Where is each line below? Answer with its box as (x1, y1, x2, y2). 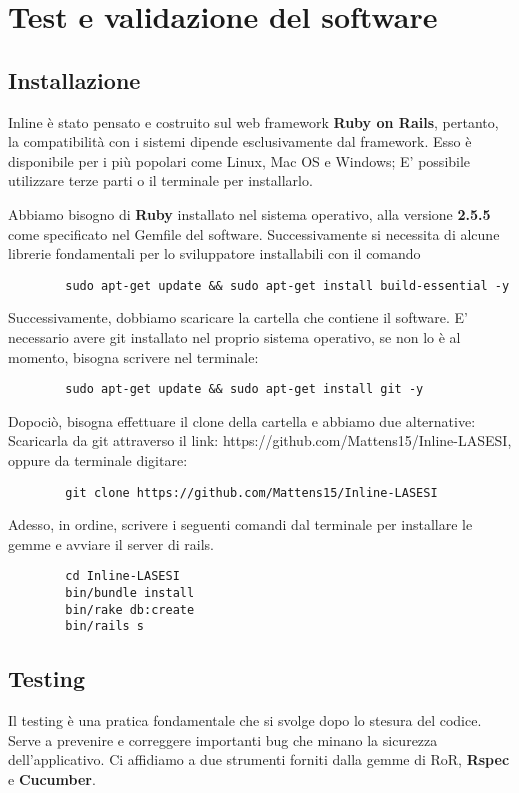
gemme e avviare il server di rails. (8, 533, 214, 554)
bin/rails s (65, 619, 145, 634)
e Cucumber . (8, 769, 96, 790)
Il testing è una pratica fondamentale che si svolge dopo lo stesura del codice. (8, 710, 482, 731)
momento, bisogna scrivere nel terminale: (8, 346, 259, 367)
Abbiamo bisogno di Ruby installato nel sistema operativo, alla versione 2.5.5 (8, 203, 491, 224)
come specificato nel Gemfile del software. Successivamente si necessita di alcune (8, 223, 500, 244)
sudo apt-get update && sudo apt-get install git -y (65, 382, 424, 397)
